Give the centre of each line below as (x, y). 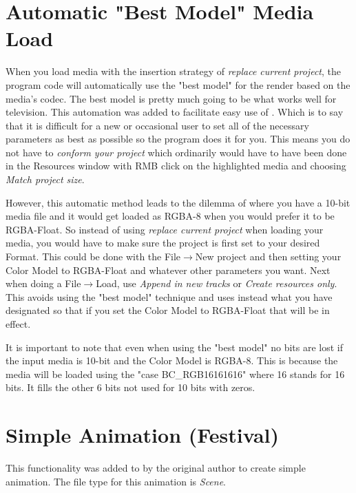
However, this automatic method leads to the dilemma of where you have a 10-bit (178, 202)
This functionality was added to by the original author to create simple (156, 468)
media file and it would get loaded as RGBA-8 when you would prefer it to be (170, 216)
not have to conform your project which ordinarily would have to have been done (176, 152)
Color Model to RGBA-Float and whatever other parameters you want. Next (168, 270)
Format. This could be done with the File (93, 256)
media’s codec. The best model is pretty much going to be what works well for (171, 98)
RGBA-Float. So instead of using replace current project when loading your (165, 229)
